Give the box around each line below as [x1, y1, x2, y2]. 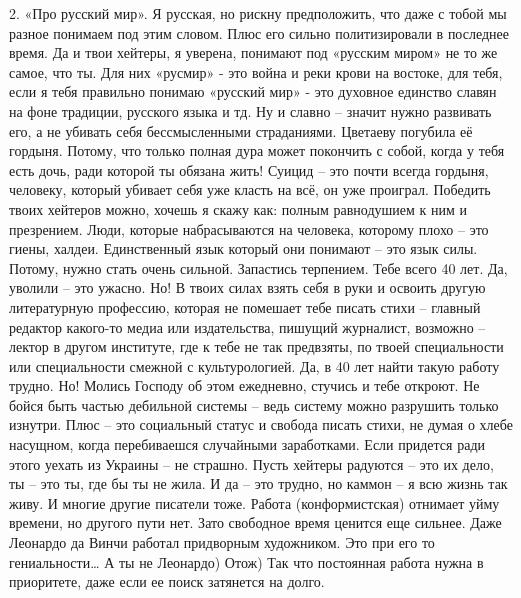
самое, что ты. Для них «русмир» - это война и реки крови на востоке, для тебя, [9, 61, 503, 82]
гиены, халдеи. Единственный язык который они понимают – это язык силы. [9, 238, 478, 259]
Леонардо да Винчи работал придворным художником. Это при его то [9, 532, 435, 553]
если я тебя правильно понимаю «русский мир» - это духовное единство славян [9, 81, 497, 102]
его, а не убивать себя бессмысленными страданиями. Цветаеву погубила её [9, 120, 473, 141]
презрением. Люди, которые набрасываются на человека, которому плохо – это [9, 218, 489, 239]
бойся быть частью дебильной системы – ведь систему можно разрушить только [9, 394, 499, 415]
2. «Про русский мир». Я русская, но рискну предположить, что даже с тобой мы [9, 3, 507, 23]
